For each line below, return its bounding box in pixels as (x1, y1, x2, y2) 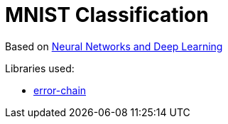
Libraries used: (5, 62, 75, 74)
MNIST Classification (5, 3, 209, 27)
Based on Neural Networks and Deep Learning (5, 40, 223, 52)
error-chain (33, 84, 87, 96)
